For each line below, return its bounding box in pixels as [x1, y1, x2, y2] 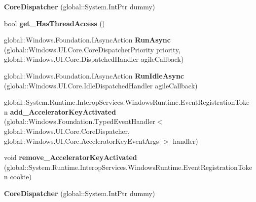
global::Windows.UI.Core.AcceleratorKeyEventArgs [4, 135, 159, 146]
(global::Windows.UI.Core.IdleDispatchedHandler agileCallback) [4, 80, 198, 90]
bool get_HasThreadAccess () [4, 18, 105, 28]
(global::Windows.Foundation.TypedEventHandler [4, 116, 155, 126]
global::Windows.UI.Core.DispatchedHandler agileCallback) [4, 54, 184, 64]
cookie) [10, 171, 32, 182]
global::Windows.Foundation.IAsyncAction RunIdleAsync [4, 70, 184, 81]
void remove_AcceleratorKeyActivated [4, 152, 137, 162]
